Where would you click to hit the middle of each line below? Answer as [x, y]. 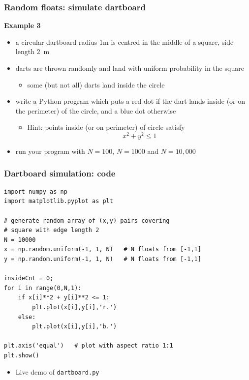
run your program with [50, 151]
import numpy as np [36, 191]
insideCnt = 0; [29, 278]
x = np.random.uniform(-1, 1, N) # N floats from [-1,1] [103, 249]
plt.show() [22, 355]
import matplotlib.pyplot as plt [59, 201]
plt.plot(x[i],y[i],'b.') [75, 327]
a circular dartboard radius [56, 42]
